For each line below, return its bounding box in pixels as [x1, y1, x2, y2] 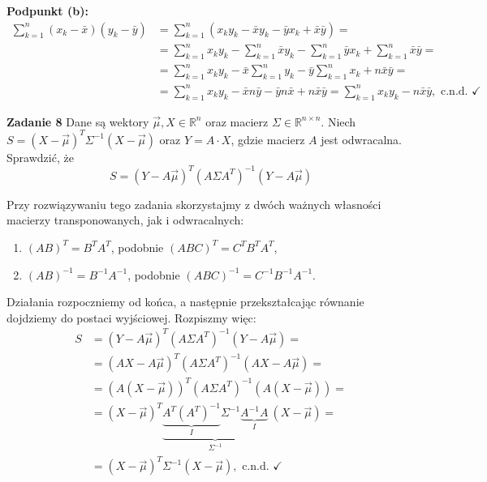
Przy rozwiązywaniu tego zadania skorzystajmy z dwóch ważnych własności [6, 195, 381, 212]
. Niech [321, 113, 356, 130]
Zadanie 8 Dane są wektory [6, 113, 149, 130]
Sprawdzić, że [6, 148, 74, 165]
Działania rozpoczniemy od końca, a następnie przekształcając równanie [6, 293, 364, 310]
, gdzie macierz [231, 130, 305, 147]
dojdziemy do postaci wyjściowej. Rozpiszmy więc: [6, 309, 256, 326]
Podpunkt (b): [6, 2, 88, 19]
